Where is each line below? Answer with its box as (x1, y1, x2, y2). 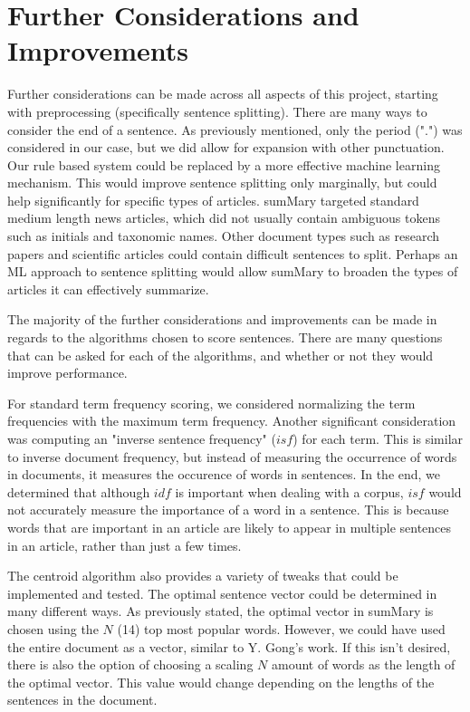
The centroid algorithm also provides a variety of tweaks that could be (7, 566, 398, 585)
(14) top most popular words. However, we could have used (117, 619, 446, 638)
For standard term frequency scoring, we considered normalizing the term (7, 393, 416, 412)
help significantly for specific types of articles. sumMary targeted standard (7, 190, 419, 209)
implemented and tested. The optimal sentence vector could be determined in (7, 583, 437, 602)
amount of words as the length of (271, 655, 456, 674)
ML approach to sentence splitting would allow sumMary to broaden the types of (7, 262, 458, 281)
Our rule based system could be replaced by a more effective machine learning (7, 155, 440, 174)
